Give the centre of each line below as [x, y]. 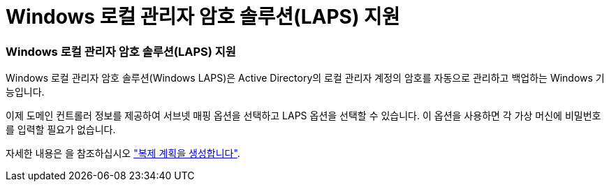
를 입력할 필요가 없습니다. [61, 130]
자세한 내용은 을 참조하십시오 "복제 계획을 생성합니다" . [123, 154]
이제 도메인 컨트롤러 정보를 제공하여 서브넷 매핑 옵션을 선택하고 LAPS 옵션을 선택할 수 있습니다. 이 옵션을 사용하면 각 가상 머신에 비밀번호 [303, 116]
